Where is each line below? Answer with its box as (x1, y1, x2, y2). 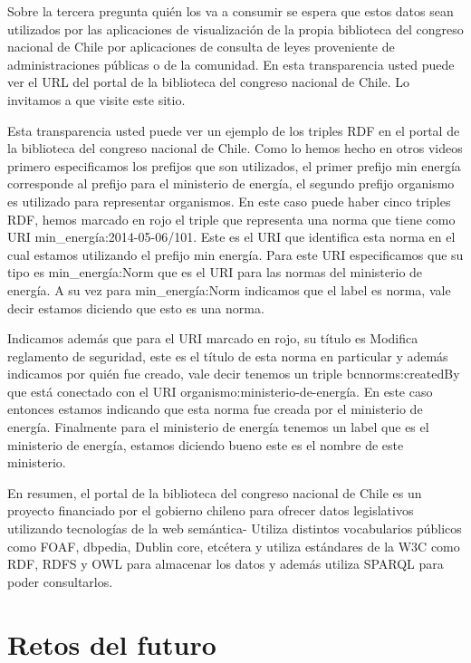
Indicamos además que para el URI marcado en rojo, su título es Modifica (7, 329, 418, 348)
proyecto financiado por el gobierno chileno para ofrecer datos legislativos (7, 501, 414, 520)
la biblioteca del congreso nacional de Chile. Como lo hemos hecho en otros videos (7, 139, 463, 158)
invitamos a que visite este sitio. (7, 90, 186, 109)
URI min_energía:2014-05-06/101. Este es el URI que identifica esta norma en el (7, 227, 456, 246)
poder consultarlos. (7, 572, 113, 591)
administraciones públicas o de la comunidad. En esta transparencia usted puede (7, 54, 455, 73)
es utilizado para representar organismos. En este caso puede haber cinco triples (7, 191, 451, 210)
